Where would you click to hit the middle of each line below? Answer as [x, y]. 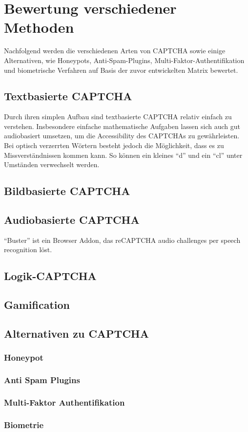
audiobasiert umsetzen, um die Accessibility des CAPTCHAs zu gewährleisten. [122, 136]
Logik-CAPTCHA [50, 276]
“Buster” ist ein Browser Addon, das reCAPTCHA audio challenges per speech [122, 240]
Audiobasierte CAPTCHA [72, 220]
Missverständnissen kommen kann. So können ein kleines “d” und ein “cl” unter [123, 155]
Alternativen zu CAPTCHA [77, 333]
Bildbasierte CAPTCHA [67, 191]
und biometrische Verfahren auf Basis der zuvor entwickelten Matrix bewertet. [121, 70]
